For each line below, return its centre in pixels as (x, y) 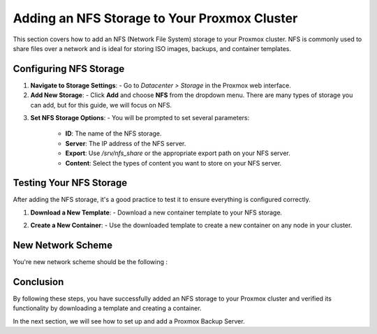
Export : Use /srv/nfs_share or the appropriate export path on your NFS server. (178, 153)
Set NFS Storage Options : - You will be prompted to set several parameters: (140, 118)
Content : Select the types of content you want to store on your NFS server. (173, 163)
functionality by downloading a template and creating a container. (107, 308)
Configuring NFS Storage (69, 69)
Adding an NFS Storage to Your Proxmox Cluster (155, 18)
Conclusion (38, 282)
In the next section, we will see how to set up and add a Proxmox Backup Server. (129, 321)
